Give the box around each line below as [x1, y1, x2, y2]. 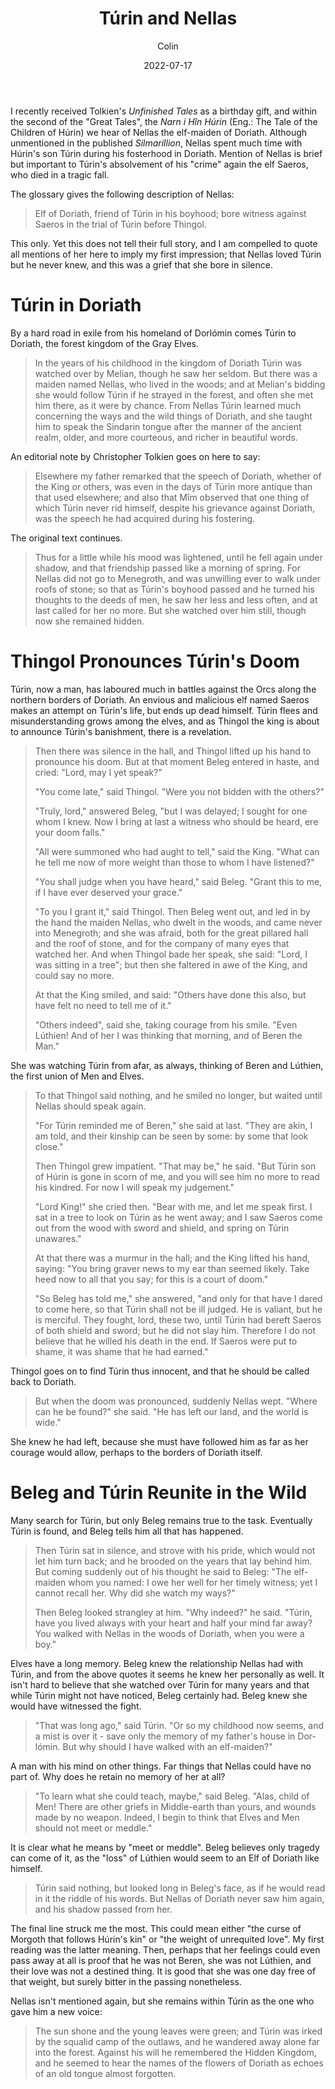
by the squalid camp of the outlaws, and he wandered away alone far [34, 2035, 320, 2047]
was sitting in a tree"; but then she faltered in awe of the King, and [34, 958, 308, 971]
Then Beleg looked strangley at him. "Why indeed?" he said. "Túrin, [34, 1606, 313, 1618]
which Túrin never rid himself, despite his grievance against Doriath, [34, 502, 315, 514]
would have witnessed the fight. [10, 1700, 142, 1712]
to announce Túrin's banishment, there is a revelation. [10, 725, 232, 737]
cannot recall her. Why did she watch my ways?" [34, 1587, 236, 1599]
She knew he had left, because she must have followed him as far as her [10, 1435, 309, 1447]
